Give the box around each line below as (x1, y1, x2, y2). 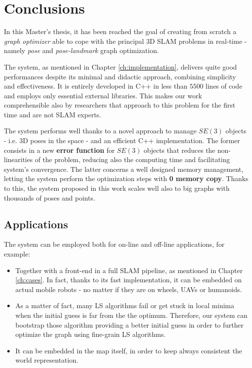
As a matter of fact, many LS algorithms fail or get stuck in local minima (15, 300, 235, 311)
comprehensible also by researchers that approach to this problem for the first (4, 100, 235, 110)
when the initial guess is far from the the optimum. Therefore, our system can (15, 310, 248, 320)
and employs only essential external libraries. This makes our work (4, 90, 202, 100)
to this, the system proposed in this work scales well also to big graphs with (4, 183, 230, 193)
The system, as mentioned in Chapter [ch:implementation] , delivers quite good (4, 61, 237, 72)
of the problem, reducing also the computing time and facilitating (34, 154, 230, 165)
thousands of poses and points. (4, 192, 95, 202)
